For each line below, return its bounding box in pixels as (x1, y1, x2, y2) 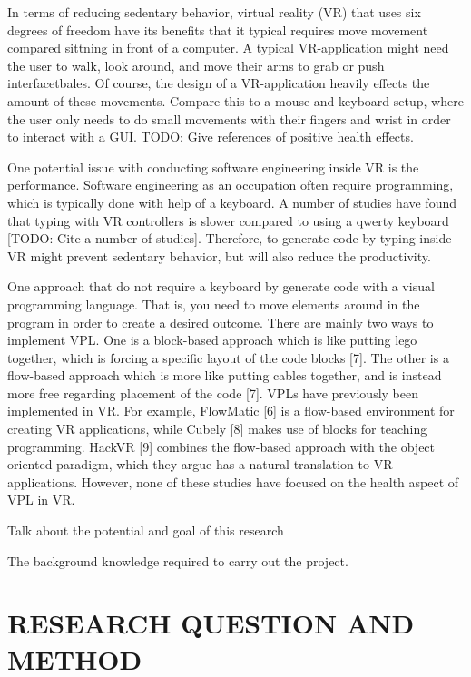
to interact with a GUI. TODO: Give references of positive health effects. (7, 127, 414, 146)
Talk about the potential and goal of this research (7, 521, 284, 540)
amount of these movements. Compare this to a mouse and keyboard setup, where (7, 91, 464, 110)
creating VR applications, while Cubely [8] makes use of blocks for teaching (7, 419, 427, 438)
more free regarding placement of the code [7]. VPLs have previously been (7, 383, 418, 402)
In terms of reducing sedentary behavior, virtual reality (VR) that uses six (7, 3, 421, 21)
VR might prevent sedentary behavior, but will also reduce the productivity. (7, 246, 431, 265)
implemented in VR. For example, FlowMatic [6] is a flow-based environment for (7, 401, 455, 420)
